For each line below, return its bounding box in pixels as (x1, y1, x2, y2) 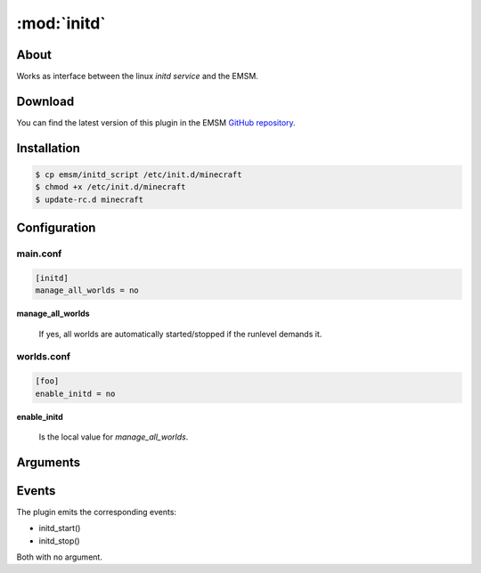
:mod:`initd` (16, 13, 106, 33)
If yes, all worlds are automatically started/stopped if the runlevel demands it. (38, 328, 322, 339)
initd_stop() (38, 535, 80, 546)
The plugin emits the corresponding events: (16, 506, 177, 517)
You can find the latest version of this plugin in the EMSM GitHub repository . (16, 117, 296, 128)
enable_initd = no (35, 388, 116, 399)
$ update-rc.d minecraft (35, 194, 144, 205)
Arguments (16, 455, 81, 470)
